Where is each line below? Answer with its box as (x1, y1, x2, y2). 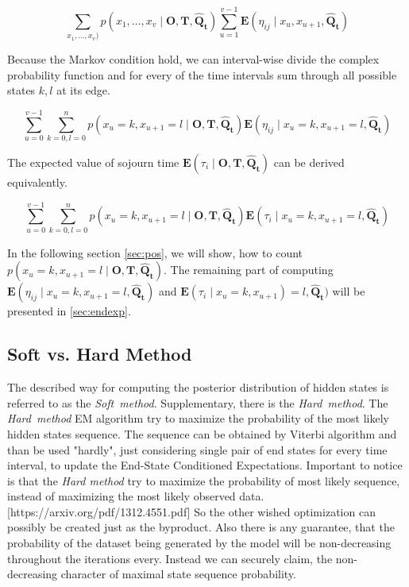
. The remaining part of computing (164, 261, 334, 278)
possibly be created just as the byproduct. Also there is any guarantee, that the (7, 519, 395, 535)
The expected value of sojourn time (7, 154, 179, 171)
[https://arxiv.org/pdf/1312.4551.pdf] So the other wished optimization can (7, 503, 376, 519)
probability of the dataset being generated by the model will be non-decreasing (7, 535, 392, 551)
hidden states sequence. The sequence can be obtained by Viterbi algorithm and (7, 425, 397, 442)
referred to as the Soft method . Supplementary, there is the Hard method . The (7, 394, 388, 411)
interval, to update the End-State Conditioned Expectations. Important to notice (7, 457, 403, 473)
